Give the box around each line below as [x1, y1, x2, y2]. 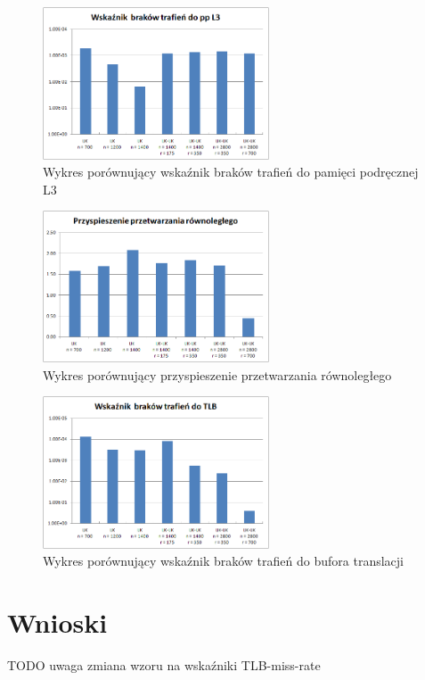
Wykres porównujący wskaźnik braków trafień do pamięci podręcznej [43, 162, 419, 181]
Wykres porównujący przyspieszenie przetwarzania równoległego [43, 365, 392, 384]
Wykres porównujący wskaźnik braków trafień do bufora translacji [43, 551, 404, 570]
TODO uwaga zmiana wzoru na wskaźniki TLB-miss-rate [7, 656, 321, 675]
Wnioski [7, 604, 108, 641]
